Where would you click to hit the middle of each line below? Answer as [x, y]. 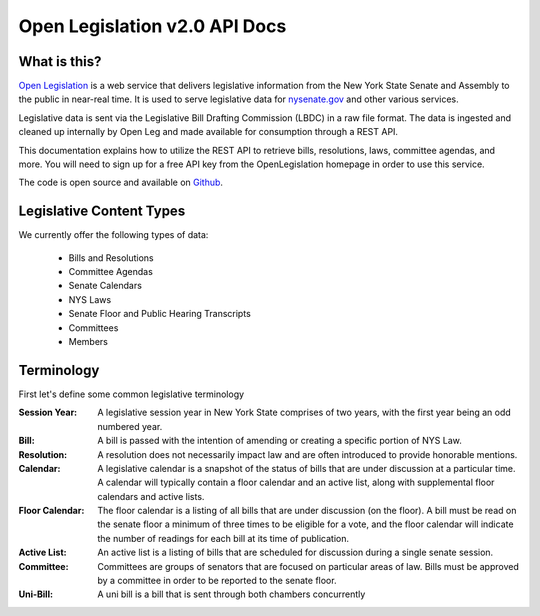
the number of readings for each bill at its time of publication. [223, 538]
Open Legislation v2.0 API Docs [152, 26]
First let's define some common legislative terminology [131, 394]
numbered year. [130, 426]
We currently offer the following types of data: [113, 235]
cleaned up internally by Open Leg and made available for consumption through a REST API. [208, 132]
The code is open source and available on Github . [121, 182]
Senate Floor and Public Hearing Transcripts [160, 314]
